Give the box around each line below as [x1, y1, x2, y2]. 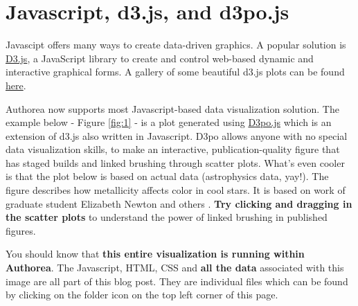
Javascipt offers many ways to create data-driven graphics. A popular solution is [6, 37, 346, 52]
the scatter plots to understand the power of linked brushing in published [6, 210, 328, 224]
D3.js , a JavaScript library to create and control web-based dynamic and [6, 51, 314, 65]
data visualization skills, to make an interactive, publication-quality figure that [6, 142, 340, 156]
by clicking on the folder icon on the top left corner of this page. [6, 287, 278, 302]
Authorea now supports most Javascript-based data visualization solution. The [6, 101, 339, 116]
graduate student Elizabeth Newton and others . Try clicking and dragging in [6, 196, 352, 210]
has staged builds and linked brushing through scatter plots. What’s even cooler [6, 155, 345, 170]
